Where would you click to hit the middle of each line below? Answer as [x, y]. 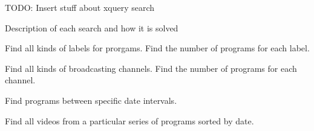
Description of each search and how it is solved [92, 27]
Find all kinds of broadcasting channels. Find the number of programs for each [151, 68]
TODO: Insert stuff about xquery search [80, 7]
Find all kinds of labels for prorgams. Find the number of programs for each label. [157, 48]
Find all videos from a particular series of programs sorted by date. [129, 120]
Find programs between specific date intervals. [91, 100]
